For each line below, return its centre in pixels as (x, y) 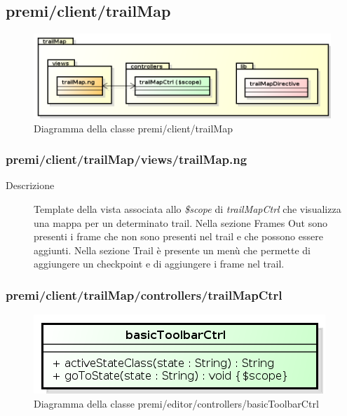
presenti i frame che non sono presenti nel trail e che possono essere (178, 236)
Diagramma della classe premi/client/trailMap (133, 128)
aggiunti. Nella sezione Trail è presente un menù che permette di (172, 250)
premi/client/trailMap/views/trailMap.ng (127, 159)
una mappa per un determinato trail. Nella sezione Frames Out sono (181, 222)
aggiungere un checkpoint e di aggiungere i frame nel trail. (159, 264)
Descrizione (30, 185)
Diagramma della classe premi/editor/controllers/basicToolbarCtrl (176, 403)
